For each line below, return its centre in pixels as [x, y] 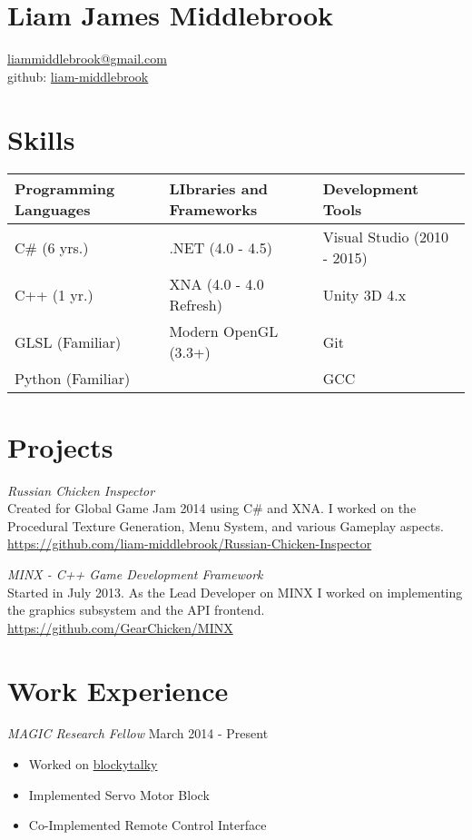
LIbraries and [219, 189]
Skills [41, 138]
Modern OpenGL [224, 331]
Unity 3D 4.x [364, 294]
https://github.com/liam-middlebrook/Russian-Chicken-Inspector [190, 544]
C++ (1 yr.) [54, 294]
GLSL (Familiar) [68, 341]
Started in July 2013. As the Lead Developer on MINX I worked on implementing [235, 592]
